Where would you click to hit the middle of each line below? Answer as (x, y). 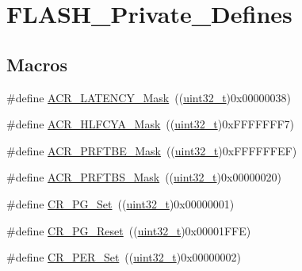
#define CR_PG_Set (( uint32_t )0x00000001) (120, 203)
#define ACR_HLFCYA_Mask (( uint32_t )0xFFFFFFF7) (150, 124)
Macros (37, 64)
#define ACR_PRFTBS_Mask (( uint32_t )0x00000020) (144, 177)
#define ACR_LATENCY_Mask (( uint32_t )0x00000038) (149, 97)
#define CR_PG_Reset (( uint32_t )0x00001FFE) (129, 230)
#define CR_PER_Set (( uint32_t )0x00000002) (124, 257)
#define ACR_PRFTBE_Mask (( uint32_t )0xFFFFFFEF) (152, 150)
